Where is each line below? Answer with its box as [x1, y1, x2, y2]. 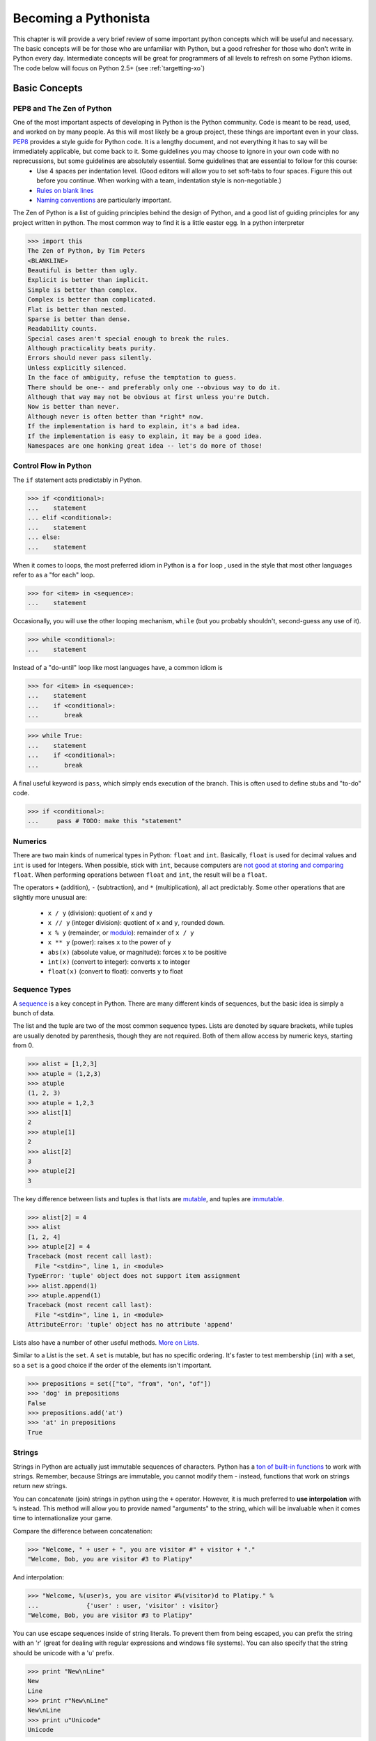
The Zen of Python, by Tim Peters [27, 247, 146, 255]
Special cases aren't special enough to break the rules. [27, 334, 230, 343]
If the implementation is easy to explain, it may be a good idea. [27, 432, 263, 440]
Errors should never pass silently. [27, 354, 153, 362]
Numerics [13, 836, 47, 846]
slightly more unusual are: [13, 893, 87, 901]
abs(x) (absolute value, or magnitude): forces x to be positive [47, 948, 227, 956]
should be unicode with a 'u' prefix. [13, 1648, 114, 1657]
